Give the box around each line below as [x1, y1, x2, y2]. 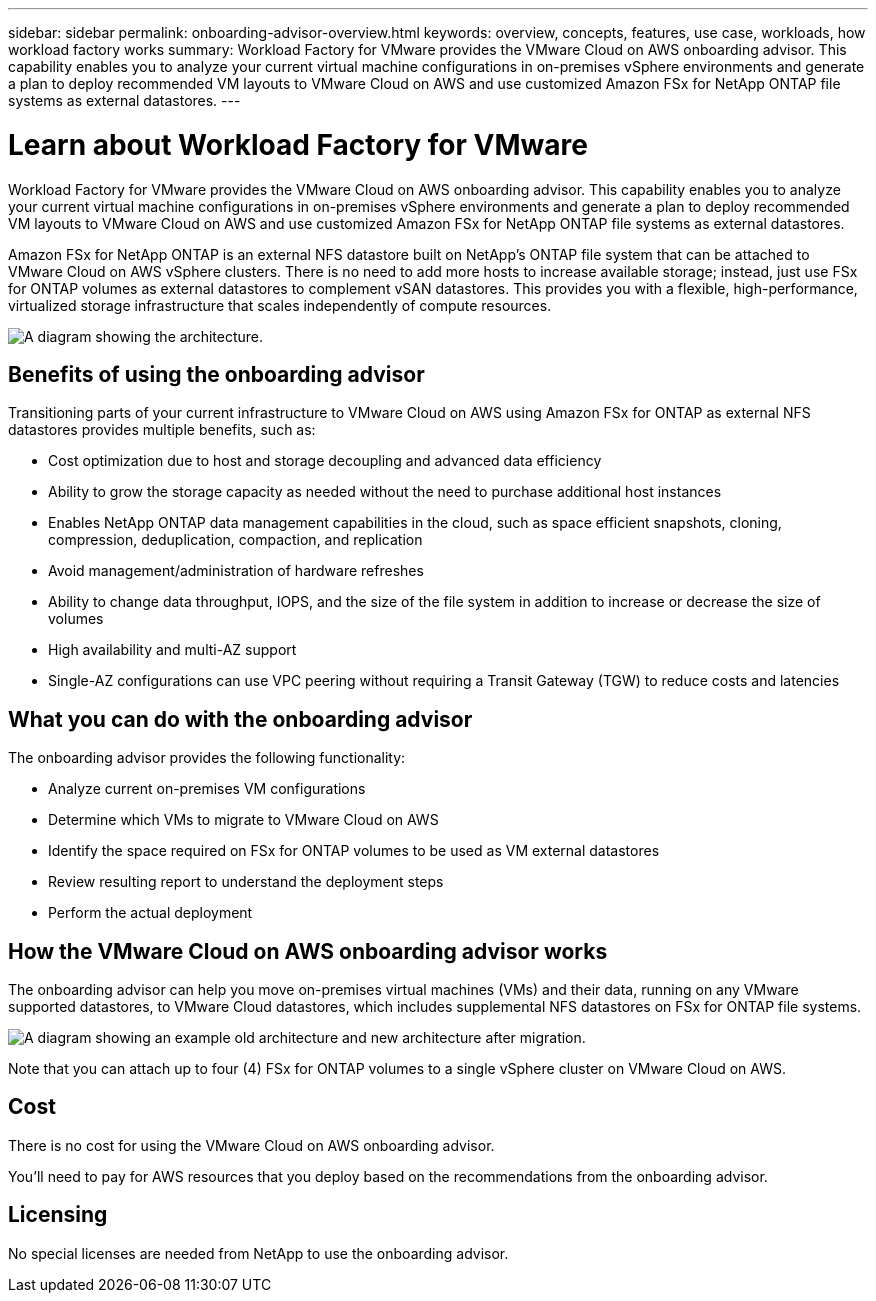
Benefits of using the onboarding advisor [8, 361, 425, 387]
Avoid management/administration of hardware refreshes [48, 562, 424, 580]
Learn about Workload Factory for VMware [8, 127, 588, 162]
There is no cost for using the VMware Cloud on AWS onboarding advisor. [8, 1136, 495, 1154]
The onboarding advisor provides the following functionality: [8, 749, 406, 767]
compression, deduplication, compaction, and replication [48, 531, 423, 549]
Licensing [8, 1202, 108, 1228]
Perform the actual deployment [48, 904, 253, 922]
